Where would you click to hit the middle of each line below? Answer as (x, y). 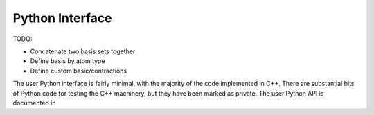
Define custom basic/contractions (79, 71)
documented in (34, 103)
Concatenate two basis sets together (83, 51)
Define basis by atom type (68, 61)
